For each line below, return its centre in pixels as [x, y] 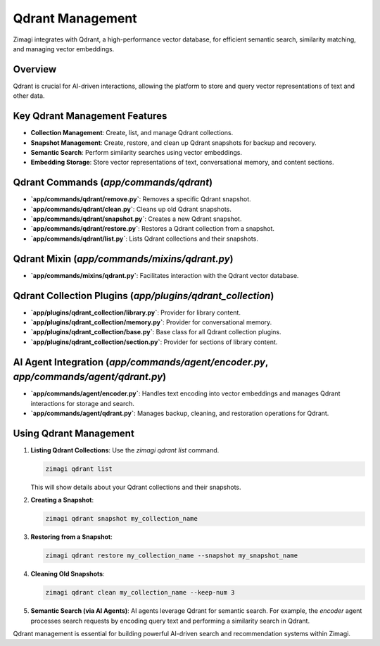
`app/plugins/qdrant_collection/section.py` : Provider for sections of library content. [154, 342]
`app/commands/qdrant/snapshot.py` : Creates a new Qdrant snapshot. [136, 219]
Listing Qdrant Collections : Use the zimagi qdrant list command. [125, 450]
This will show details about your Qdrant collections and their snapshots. [136, 487]
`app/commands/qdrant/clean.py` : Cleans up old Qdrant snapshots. [131, 209]
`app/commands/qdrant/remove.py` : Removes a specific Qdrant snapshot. [141, 199]
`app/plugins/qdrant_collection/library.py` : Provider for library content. [135, 312]
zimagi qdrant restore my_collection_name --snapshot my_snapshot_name [172, 556]
